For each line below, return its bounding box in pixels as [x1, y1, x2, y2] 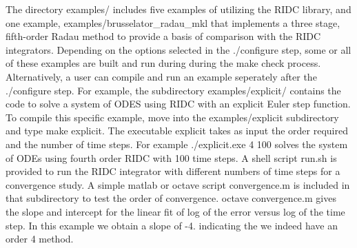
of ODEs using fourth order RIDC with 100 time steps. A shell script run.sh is [6, 150, 337, 165]
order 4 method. [6, 231, 74, 246]
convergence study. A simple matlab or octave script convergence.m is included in [6, 177, 350, 192]
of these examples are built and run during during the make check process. [6, 56, 321, 70]
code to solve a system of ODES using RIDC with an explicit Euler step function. [6, 96, 351, 111]
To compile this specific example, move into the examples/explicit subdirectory [6, 110, 339, 124]
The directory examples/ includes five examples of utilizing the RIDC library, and [6, 2, 351, 16]
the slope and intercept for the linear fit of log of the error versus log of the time [6, 204, 345, 218]
